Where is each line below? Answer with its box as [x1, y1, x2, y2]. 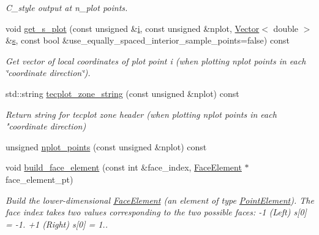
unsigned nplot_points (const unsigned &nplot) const [6, 140, 207, 153]
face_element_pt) [6, 172, 73, 185]
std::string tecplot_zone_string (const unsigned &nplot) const [6, 87, 239, 99]
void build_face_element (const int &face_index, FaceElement [6, 161, 242, 174]
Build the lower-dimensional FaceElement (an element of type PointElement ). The [6, 193, 314, 206]
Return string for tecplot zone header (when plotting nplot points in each [6, 107, 277, 120]
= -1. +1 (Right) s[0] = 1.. [6, 217, 108, 230]
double [273, 21, 299, 34]
